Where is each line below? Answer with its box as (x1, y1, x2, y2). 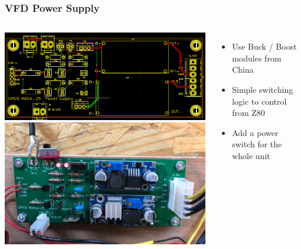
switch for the (232, 138, 282, 150)
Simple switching (232, 83, 293, 95)
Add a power (232, 126, 279, 138)
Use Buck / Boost (232, 40, 297, 53)
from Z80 (232, 106, 265, 119)
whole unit (232, 149, 270, 161)
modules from (232, 51, 282, 64)
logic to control (232, 95, 287, 107)
